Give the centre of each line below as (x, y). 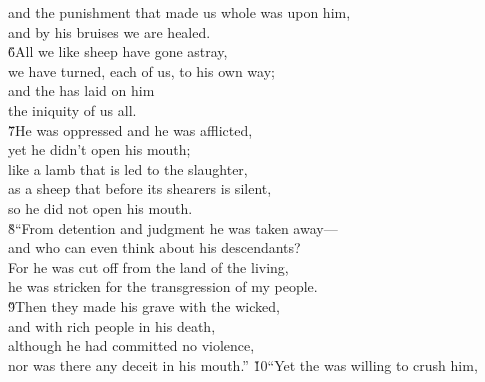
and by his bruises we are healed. (109, 31)
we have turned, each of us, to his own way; (141, 70)
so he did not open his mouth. (100, 207)
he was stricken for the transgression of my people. (163, 286)
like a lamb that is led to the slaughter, (128, 168)
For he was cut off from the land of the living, (148, 266)
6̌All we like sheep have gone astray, (118, 51)
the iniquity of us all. (72, 109)
